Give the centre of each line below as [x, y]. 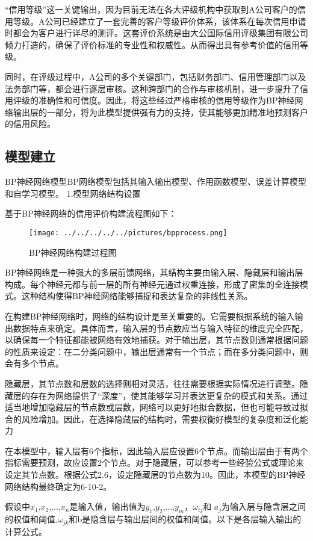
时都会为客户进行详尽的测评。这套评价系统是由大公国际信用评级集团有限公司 [156, 33]
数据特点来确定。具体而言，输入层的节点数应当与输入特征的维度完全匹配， [160, 328]
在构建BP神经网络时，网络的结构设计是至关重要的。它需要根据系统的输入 [150, 316]
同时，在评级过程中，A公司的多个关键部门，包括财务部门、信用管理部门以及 [156, 76]
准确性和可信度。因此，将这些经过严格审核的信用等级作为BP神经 [166, 100]
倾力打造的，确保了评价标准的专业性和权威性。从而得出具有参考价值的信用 [152, 44]
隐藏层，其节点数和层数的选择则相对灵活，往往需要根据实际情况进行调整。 [152, 383]
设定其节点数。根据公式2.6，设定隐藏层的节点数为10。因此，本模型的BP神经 [155, 475]
